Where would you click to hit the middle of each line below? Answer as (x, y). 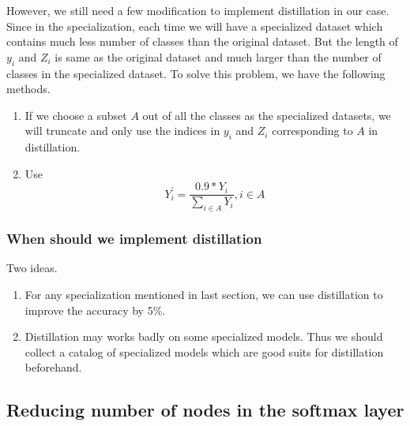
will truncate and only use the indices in (122, 131)
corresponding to (312, 131)
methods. (28, 89)
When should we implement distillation (134, 239)
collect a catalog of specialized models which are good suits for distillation (204, 351)
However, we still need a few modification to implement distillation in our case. (198, 10)
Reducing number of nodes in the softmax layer (205, 410)
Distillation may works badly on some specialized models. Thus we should (204, 336)
